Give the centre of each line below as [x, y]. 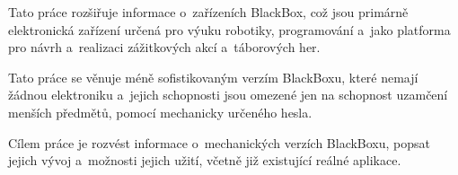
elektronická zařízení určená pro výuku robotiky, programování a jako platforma [229, 29]
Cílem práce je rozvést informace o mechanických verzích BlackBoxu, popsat [220, 142]
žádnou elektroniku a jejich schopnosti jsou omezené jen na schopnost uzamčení [228, 95]
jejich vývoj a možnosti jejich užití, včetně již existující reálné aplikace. [205, 160]
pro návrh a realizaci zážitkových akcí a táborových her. [164, 47]
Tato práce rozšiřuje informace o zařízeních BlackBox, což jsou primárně [208, 12]
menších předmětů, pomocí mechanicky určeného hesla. [160, 112]
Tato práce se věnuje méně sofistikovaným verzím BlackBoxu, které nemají [213, 77]
